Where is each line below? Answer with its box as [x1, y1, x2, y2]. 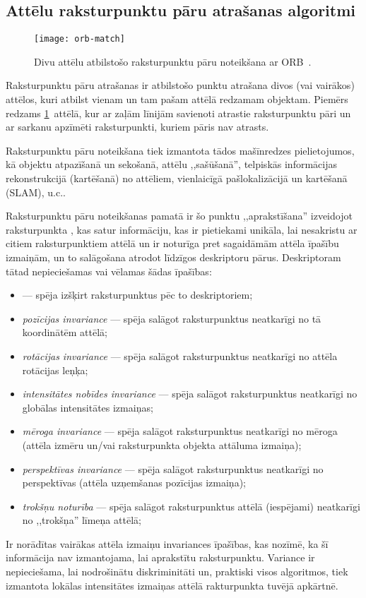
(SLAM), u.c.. [6, 184, 66, 199]
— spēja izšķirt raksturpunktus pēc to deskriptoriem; [22, 287, 253, 302]
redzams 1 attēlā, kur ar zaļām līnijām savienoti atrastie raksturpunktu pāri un [6, 105, 351, 120]
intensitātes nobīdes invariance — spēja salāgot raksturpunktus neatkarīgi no [22, 386, 358, 401]
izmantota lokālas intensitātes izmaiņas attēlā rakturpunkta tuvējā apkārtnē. [6, 578, 338, 592]
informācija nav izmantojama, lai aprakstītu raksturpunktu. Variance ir [6, 550, 315, 565]
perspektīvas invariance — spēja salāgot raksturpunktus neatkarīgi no [22, 461, 324, 476]
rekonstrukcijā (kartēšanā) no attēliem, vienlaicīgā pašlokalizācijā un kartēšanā [6, 171, 348, 186]
